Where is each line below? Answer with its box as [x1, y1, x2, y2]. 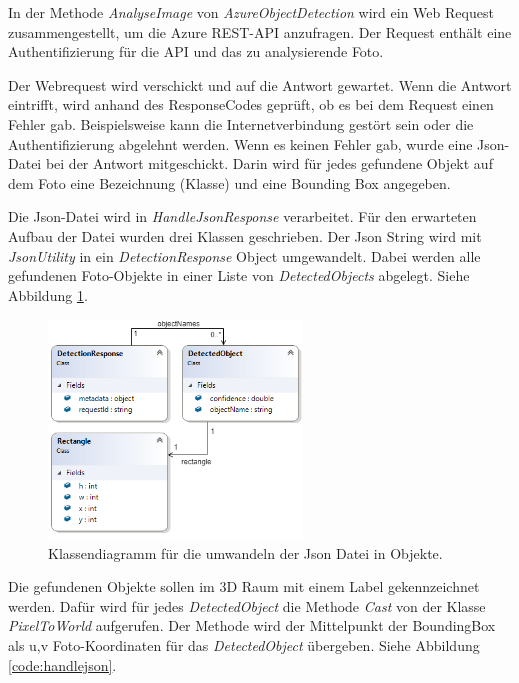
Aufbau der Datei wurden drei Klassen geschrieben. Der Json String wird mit [8, 225, 482, 246]
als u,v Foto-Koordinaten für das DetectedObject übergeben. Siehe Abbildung [8, 635, 480, 656]
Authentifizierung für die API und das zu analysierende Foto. [8, 41, 384, 62]
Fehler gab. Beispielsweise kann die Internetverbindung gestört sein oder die [8, 113, 474, 134]
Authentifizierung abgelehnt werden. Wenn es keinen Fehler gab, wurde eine [8, 133, 473, 154]
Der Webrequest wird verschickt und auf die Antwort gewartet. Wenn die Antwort [8, 74, 512, 95]
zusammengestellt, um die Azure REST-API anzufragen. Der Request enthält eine [8, 21, 512, 42]
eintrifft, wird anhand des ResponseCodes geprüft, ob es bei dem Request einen [8, 94, 494, 115]
